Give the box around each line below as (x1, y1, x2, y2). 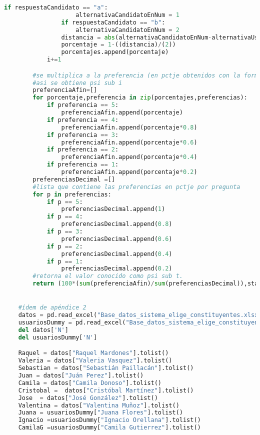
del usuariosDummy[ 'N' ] (18, 333, 97, 341)
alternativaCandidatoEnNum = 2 (75, 26, 179, 33)
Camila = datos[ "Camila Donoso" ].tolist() (18, 379, 162, 386)
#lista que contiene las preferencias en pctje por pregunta (32, 183, 240, 190)
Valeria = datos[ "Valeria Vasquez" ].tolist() (18, 357, 172, 364)
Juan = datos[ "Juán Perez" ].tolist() (18, 372, 144, 379)
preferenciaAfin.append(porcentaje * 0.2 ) (61, 168, 197, 176)
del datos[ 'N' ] (18, 326, 68, 333)
